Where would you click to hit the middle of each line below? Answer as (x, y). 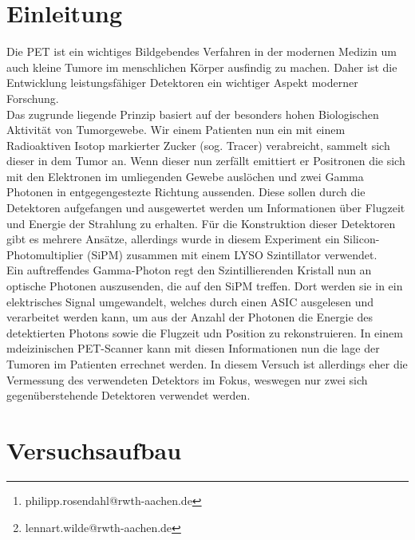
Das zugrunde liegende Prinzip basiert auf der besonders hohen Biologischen (193, 114)
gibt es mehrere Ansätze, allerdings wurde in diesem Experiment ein (173, 239)
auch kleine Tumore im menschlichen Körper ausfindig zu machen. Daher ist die (202, 67)
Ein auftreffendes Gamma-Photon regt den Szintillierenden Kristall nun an (189, 270)
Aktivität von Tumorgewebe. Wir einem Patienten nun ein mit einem (176, 130)
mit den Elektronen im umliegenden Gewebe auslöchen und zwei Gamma (185, 176)
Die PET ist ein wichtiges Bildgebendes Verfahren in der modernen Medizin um (202, 51)
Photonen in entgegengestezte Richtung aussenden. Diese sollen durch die (186, 192)
